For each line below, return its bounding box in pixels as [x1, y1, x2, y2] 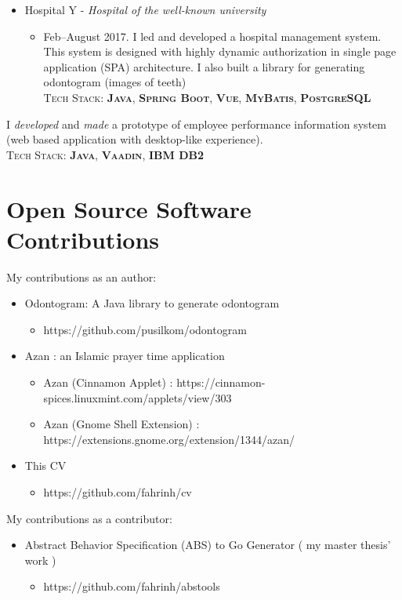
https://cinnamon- [176, 374, 266, 391]
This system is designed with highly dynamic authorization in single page [43, 43, 397, 60]
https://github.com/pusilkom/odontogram [43, 321, 247, 337]
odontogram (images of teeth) [43, 74, 187, 90]
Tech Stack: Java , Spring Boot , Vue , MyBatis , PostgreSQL [43, 89, 371, 105]
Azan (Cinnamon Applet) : [43, 374, 173, 391]
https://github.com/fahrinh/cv [43, 484, 192, 500]
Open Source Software [6, 192, 252, 224]
